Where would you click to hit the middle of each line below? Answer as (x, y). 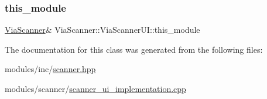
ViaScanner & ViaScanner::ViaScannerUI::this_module (102, 30)
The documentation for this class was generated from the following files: (134, 49)
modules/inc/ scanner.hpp (50, 69)
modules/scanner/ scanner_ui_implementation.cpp (95, 88)
